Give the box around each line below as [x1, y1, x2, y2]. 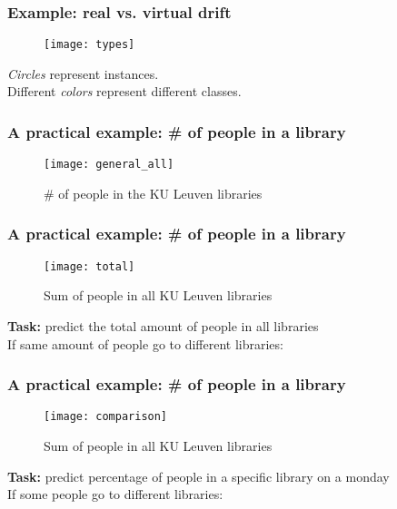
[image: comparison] [44, 410, 168, 424]
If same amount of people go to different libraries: [7, 334, 283, 353]
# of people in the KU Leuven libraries [44, 183, 263, 202]
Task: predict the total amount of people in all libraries [7, 317, 319, 335]
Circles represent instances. [7, 64, 159, 83]
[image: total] [44, 259, 135, 273]
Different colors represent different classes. [7, 82, 242, 101]
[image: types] [44, 38, 135, 52]
